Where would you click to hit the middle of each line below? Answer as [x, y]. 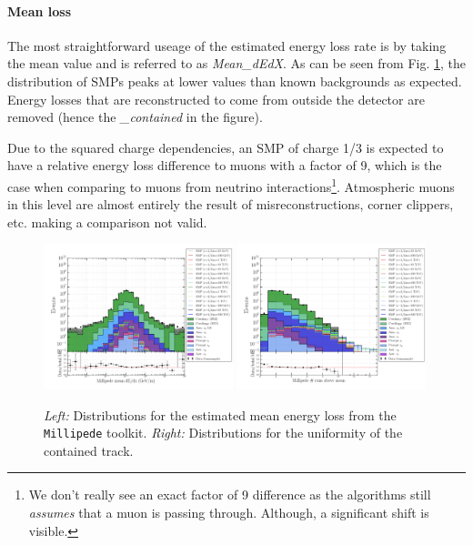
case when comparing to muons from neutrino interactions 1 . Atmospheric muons [231, 185]
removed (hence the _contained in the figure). [135, 117]
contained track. [89, 450]
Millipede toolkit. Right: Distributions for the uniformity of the [223, 433]
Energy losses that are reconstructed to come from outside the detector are [216, 99]
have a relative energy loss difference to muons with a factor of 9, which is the [225, 165]
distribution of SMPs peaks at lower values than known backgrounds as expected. [235, 81]
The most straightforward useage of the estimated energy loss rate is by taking [227, 45]
